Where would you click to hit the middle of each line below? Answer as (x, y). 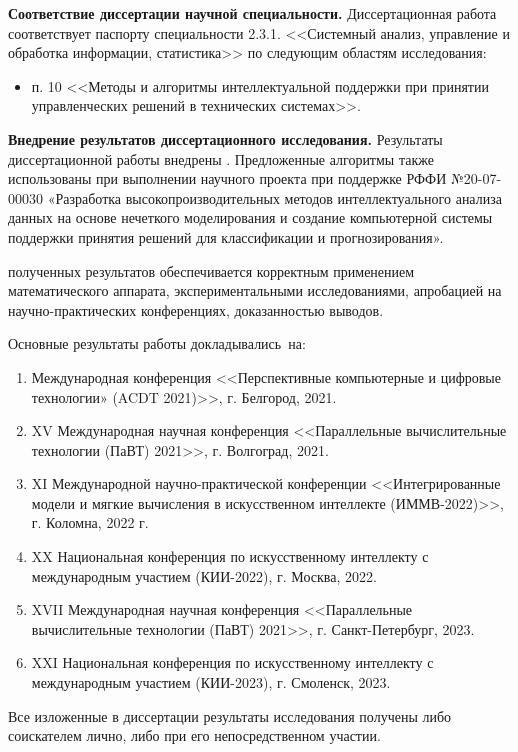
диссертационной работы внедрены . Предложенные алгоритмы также (221, 158)
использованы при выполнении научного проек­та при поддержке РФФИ (227, 178)
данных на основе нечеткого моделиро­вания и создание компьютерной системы (250, 217)
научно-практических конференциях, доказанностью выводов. (196, 309)
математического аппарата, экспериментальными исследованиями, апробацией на (255, 290)
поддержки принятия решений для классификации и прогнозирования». (226, 236)
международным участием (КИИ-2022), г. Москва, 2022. (204, 575)
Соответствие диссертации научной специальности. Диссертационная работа (252, 13)
